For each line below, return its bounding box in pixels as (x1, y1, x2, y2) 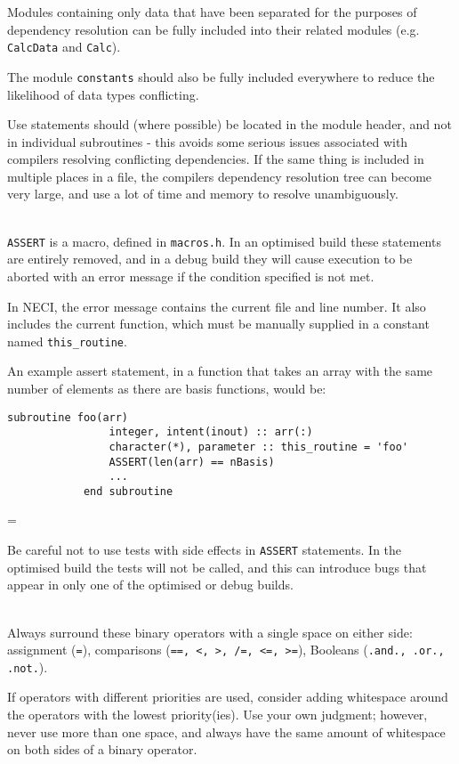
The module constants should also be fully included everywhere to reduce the (7, 67, 435, 85)
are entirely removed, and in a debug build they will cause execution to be (7, 249, 413, 268)
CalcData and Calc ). (7, 37, 121, 56)
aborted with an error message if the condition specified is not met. (7, 266, 374, 285)
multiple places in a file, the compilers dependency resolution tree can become (7, 167, 432, 185)
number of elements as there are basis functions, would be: (7, 378, 326, 397)
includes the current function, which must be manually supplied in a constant (7, 314, 430, 333)
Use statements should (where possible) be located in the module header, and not (7, 115, 452, 134)
